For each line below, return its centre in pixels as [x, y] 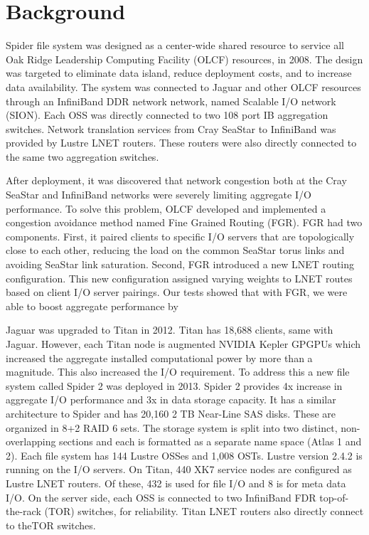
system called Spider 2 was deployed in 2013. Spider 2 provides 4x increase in [174, 385]
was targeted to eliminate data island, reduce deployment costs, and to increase [179, 73]
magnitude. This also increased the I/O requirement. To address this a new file [178, 372]
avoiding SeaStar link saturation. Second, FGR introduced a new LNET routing [180, 264]
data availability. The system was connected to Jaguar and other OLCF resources [183, 86]
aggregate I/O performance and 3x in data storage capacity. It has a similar [171, 399]
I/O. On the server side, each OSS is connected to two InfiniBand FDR [161, 497]
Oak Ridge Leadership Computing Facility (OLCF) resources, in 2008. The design [184, 59]
